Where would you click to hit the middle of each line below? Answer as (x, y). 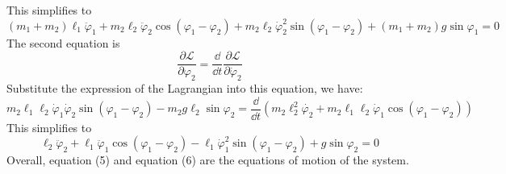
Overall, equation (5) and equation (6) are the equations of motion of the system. (208, 160)
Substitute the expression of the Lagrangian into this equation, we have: (185, 88)
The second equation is (63, 42)
